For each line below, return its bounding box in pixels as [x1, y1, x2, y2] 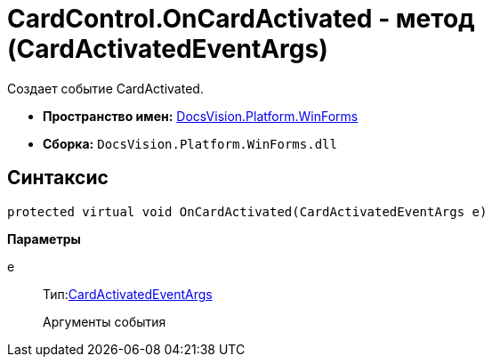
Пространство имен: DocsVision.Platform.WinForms [43, 108, 359, 124]
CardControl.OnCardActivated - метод [7, 4, 475, 34]
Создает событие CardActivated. [7, 80, 204, 96]
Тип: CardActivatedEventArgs [43, 286, 213, 302]
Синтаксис [7, 166, 109, 190]
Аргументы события [43, 313, 166, 329]
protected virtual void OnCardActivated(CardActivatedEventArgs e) [7, 204, 488, 219]
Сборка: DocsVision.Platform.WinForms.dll [43, 135, 337, 151]
